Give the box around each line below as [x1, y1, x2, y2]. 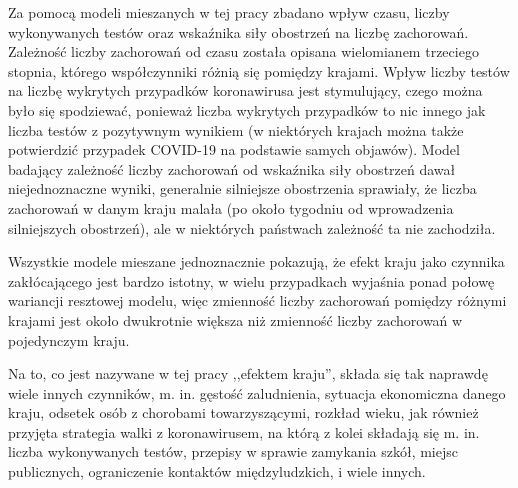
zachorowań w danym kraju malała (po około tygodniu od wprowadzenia [8, 197, 454, 218]
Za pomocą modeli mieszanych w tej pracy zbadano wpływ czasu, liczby [8, 2, 450, 22]
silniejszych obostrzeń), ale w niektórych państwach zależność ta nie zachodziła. [8, 217, 496, 238]
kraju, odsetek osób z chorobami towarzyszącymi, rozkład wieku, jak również [8, 402, 479, 423]
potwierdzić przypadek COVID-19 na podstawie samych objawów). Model [8, 139, 460, 160]
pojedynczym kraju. [8, 329, 130, 350]
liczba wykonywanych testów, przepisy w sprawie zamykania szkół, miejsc [8, 441, 458, 462]
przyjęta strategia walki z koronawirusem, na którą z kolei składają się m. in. [8, 421, 480, 442]
